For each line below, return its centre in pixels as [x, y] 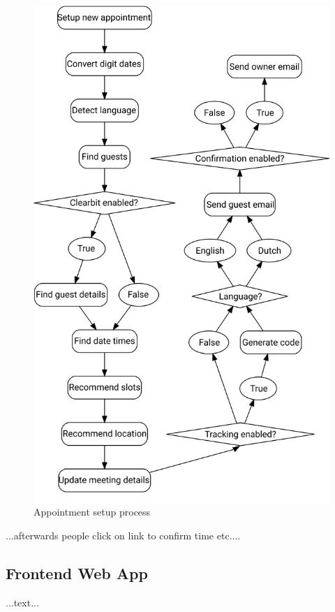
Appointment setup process [92, 512]
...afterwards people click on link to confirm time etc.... [123, 535]
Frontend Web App [77, 573]
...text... [22, 602]
